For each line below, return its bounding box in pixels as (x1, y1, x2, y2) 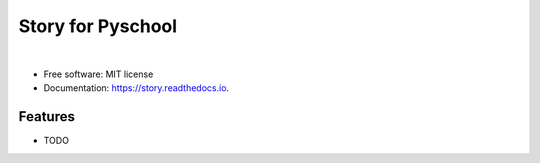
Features (18, 108, 75, 125)
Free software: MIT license (43, 68, 154, 80)
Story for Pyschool (18, 15, 178, 37)
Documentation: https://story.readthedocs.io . (43, 82, 230, 94)
